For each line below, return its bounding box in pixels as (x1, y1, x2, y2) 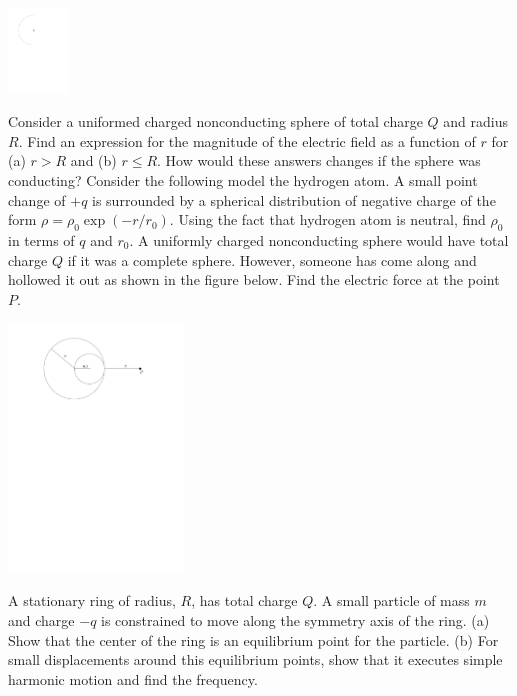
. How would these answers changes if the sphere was (157, 150, 481, 171)
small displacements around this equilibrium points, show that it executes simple (8, 649, 503, 670)
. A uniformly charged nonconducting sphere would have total (129, 229, 509, 250)
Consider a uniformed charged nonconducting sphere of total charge (8, 111, 423, 132)
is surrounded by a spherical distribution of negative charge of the (92, 189, 496, 210)
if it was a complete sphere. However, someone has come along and (67, 249, 477, 270)
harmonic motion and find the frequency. (8, 668, 258, 689)
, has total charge (191, 590, 298, 611)
